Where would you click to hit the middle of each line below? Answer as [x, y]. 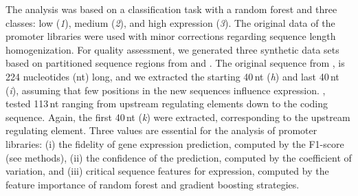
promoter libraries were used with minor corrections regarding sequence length [171, 36]
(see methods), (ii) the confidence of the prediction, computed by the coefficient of [179, 157]
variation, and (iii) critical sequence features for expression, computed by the [167, 171]
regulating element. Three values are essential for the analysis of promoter [161, 130]
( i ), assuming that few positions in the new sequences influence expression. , [166, 90]
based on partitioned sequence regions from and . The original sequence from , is [175, 63]
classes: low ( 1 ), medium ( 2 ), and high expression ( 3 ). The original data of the [170, 22]
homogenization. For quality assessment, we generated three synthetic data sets [172, 49]
